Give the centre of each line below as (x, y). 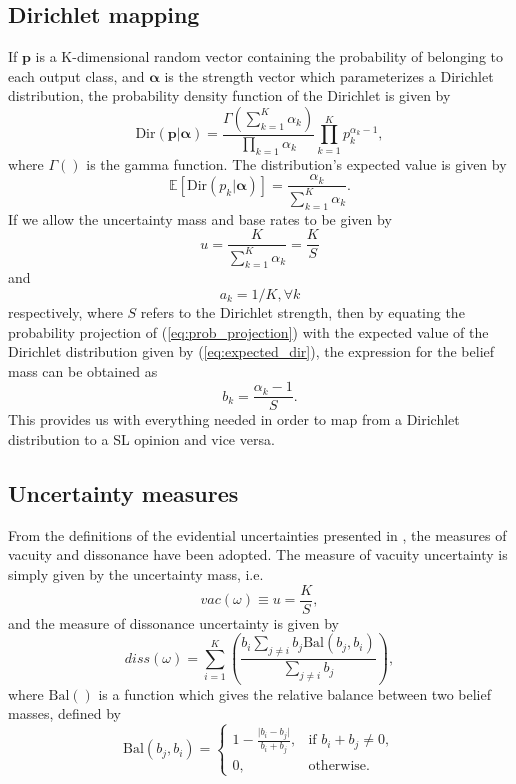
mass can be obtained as (83, 370)
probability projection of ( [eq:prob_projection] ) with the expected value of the (248, 331)
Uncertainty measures (123, 493)
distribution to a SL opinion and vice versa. (141, 439)
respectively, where (65, 312)
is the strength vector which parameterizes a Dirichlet (329, 75)
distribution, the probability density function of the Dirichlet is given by (229, 95)
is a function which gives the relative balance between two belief (294, 693)
